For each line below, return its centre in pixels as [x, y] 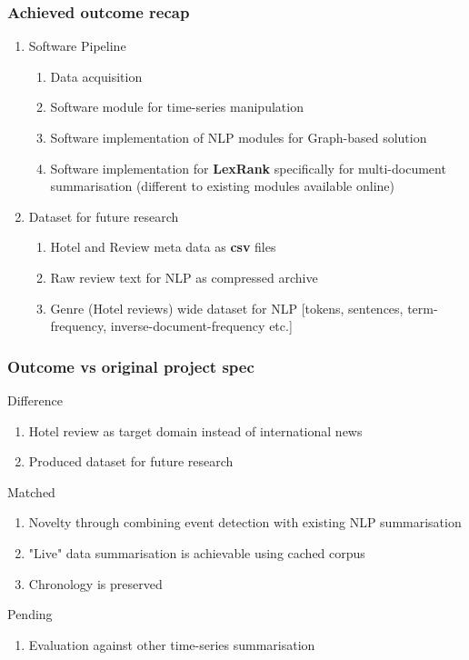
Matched [31, 491]
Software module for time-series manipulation [177, 107]
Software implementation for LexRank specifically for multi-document [248, 168]
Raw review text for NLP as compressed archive [184, 277]
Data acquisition [96, 76]
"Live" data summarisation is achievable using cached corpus [197, 552]
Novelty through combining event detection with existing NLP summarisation [245, 522]
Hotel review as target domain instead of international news [195, 430]
